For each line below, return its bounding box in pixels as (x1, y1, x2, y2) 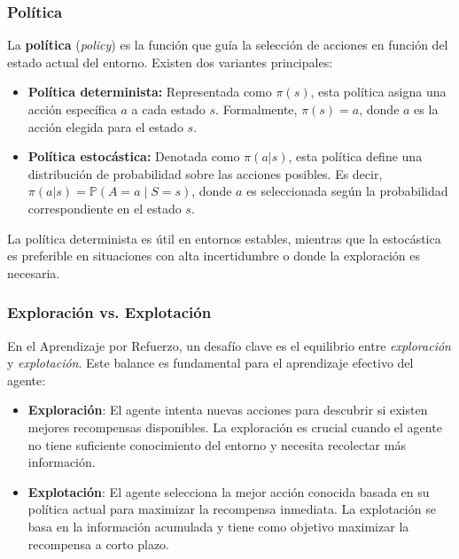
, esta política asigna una (310, 82, 447, 101)
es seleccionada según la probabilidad (246, 182, 448, 200)
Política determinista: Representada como (27, 82, 272, 101)
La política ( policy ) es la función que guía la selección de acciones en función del (7, 35, 448, 54)
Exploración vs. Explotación (7, 301, 212, 323)
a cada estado (131, 100, 206, 118)
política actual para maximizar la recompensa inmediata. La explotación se (27, 500, 436, 518)
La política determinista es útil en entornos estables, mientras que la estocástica (7, 229, 441, 247)
